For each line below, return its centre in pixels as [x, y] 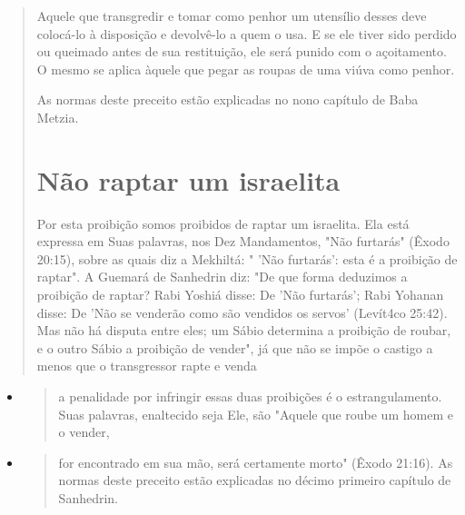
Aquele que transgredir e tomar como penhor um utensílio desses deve [232, 15]
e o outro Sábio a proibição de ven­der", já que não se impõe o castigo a [235, 347]
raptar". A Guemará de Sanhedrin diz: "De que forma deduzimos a [222, 277]
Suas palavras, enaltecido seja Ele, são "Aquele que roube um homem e [256, 414]
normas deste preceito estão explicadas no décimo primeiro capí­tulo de [255, 480]
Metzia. [58, 117]
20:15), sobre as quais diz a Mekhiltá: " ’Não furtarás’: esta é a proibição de [247, 258]
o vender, [84, 432]
